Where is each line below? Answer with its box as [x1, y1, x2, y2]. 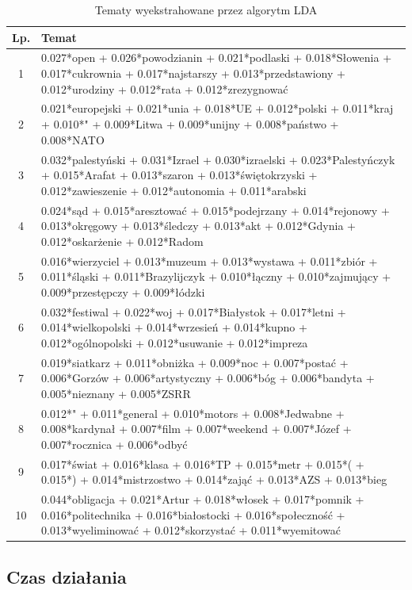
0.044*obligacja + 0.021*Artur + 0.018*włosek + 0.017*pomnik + [41, 491, 364, 508]
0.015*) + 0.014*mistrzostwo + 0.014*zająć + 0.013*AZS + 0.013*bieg [41, 471, 387, 488]
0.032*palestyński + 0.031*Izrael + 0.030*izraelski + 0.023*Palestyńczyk [41, 151, 395, 167]
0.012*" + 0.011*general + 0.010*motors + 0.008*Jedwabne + [41, 404, 345, 421]
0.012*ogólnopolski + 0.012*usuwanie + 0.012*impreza [41, 334, 308, 351]
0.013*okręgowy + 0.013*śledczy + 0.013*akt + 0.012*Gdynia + [41, 217, 356, 234]
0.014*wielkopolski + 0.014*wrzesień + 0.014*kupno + [41, 319, 307, 335]
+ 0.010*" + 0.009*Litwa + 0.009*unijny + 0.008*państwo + [41, 116, 339, 132]
